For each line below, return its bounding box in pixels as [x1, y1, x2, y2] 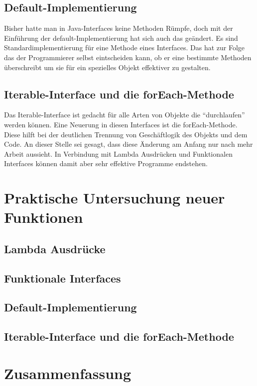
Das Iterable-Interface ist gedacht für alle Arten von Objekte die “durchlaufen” [4, 109, 245, 120]
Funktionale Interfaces [4, 270, 121, 286]
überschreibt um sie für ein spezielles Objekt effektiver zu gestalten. [4, 62, 211, 72]
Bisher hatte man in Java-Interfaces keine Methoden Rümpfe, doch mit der [4, 23, 233, 33]
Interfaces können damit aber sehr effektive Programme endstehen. [4, 158, 208, 169]
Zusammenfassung [4, 363, 131, 383]
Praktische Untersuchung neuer [4, 188, 225, 208]
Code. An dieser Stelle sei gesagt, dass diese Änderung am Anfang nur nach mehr [4, 139, 253, 149]
